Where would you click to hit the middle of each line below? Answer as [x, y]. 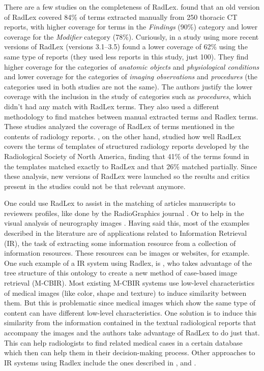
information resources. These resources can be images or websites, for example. [127, 253]
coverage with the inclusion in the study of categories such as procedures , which [128, 96]
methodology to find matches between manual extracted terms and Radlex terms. [131, 116]
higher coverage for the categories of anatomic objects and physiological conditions [132, 66]
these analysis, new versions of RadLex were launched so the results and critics [127, 176]
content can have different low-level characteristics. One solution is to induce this [130, 312]
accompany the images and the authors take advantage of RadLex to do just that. [132, 332]
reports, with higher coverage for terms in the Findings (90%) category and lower [131, 27]
